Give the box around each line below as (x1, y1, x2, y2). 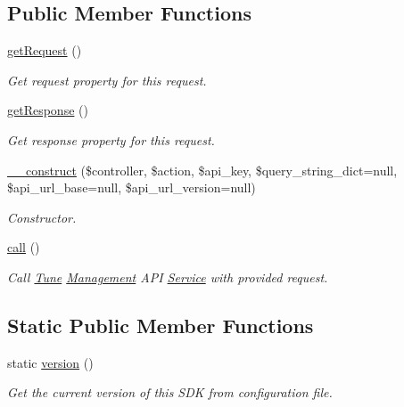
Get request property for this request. (7, 70, 207, 89)
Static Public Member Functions (7, 311, 314, 338)
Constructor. (7, 208, 77, 226)
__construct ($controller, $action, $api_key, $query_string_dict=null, (7, 160, 398, 179)
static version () (7, 353, 94, 371)
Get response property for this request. (7, 130, 215, 149)
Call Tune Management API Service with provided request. (7, 267, 328, 286)
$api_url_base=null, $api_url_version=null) (7, 178, 256, 197)
